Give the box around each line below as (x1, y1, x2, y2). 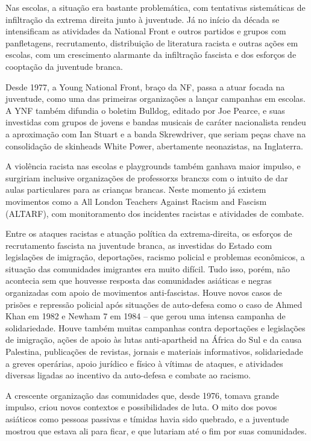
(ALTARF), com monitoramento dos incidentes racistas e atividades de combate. (5, 207, 304, 219)
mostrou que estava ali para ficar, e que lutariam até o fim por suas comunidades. (5, 424, 307, 437)
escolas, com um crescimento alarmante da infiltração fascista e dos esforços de (5, 48, 297, 61)
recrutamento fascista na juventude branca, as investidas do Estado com (5, 239, 272, 251)
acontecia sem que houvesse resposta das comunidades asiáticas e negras (5, 274, 272, 287)
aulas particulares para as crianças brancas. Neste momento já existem (5, 183, 266, 196)
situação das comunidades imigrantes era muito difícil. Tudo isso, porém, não (5, 262, 290, 275)
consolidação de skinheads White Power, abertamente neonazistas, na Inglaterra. (5, 139, 303, 152)
